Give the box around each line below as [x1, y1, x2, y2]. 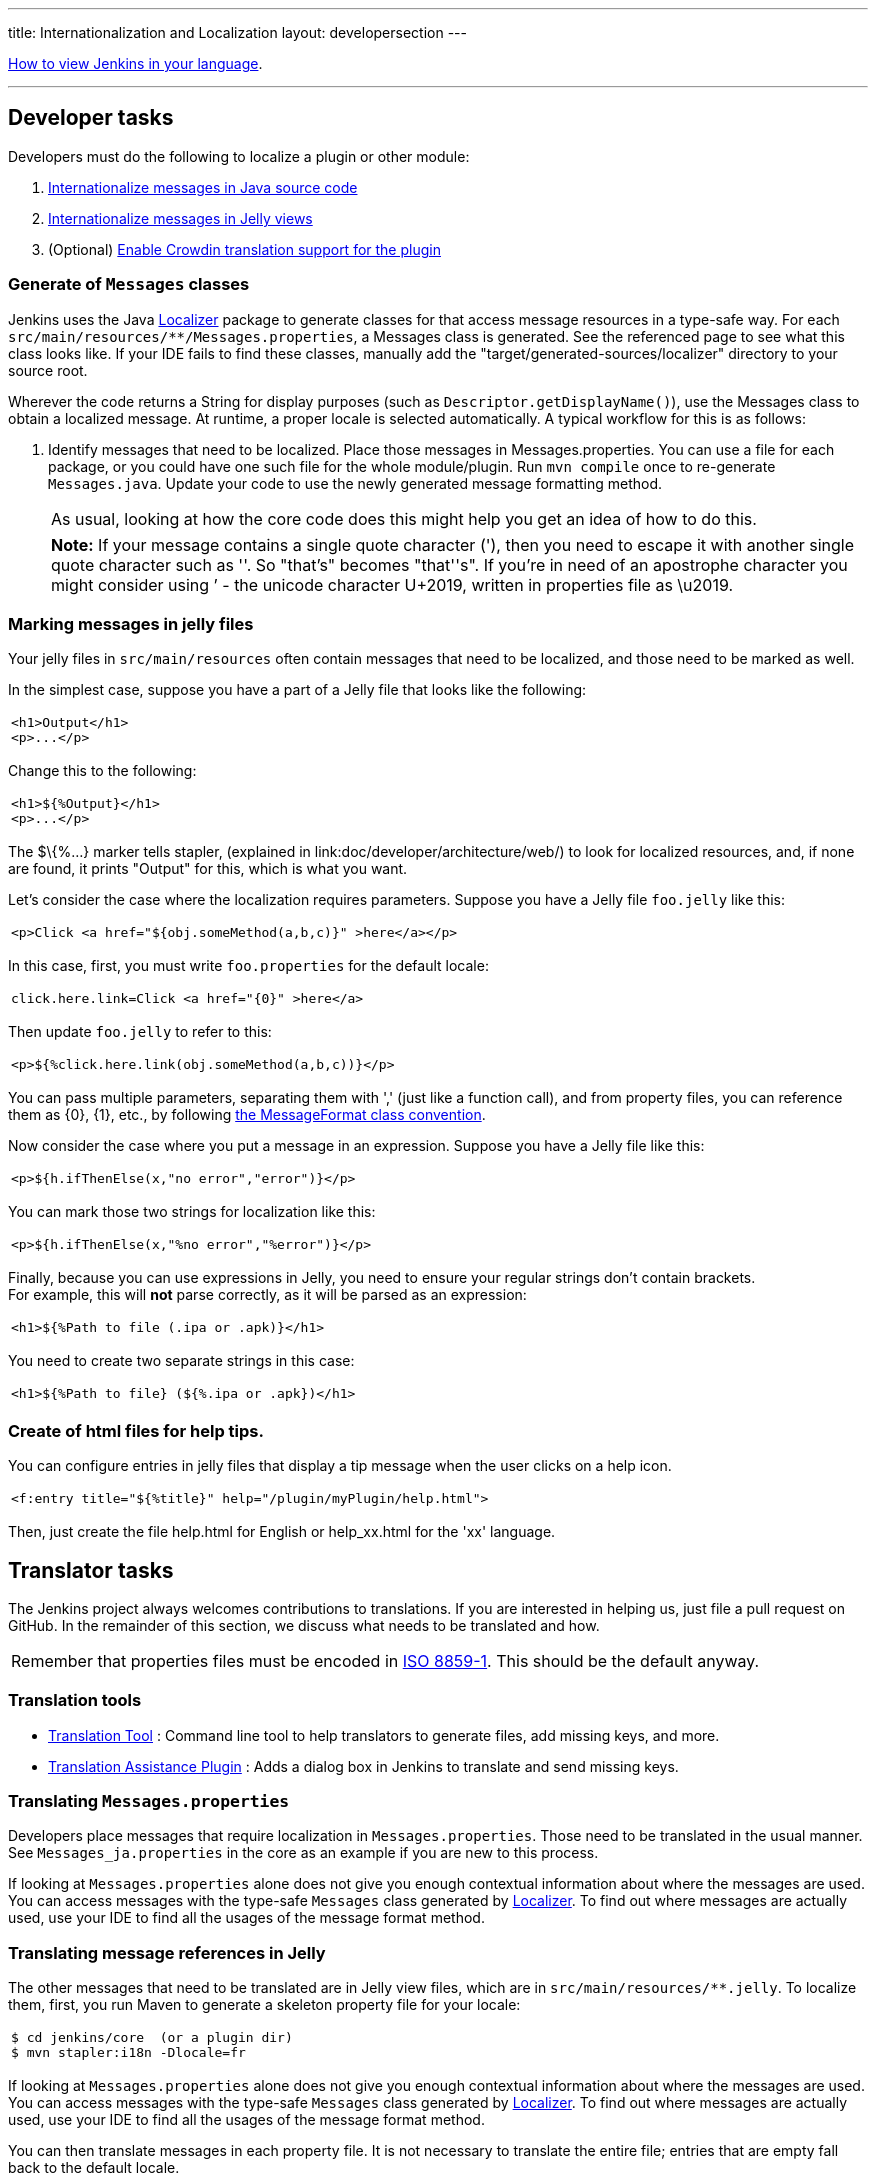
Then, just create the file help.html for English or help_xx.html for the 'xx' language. [8, 1523, 556, 1541]
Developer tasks [8, 105, 174, 131]
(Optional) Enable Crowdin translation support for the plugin [48, 240, 441, 258]
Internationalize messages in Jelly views [48, 209, 313, 227]
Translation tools [8, 1690, 142, 1711]
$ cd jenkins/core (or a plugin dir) [11, 2030, 293, 2046]
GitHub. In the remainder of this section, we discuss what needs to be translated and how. [8, 1616, 600, 1634]
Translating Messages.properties [8, 1791, 290, 1812]
